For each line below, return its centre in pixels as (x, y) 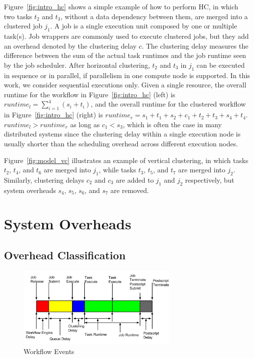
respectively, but (210, 179)
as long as (85, 124)
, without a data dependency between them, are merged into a (154, 16)
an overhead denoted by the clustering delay (70, 45)
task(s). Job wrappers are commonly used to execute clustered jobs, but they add (127, 36)
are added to (135, 179)
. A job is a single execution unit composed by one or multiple (144, 26)
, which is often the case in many (172, 124)
